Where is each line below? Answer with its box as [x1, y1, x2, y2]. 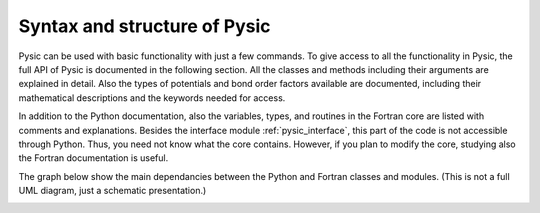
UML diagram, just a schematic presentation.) [18, 185, 207, 197]
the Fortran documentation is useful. [18, 152, 169, 164]
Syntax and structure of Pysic [18, 15, 271, 37]
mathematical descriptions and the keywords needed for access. [18, 91, 286, 104]
